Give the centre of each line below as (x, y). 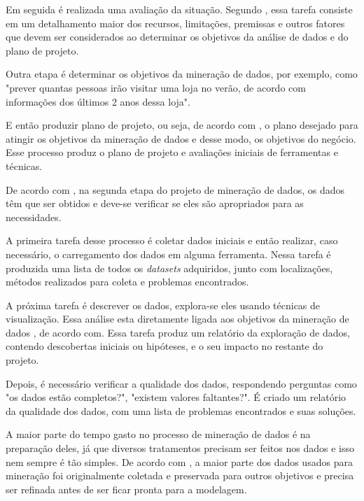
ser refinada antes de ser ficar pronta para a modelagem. (126, 489)
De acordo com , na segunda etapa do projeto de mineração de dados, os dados (175, 189)
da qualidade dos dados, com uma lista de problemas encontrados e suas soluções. (181, 410)
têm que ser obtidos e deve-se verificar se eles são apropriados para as (155, 203)
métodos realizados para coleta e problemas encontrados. (127, 282)
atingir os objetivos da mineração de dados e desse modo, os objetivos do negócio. (181, 138)
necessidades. (34, 217)
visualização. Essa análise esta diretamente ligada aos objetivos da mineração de (177, 319)
